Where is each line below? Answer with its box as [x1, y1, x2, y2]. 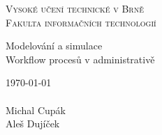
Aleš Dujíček [6, 116, 60, 131]
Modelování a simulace [6, 38, 103, 53]
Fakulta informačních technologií [6, 15, 156, 29]
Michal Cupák [6, 102, 66, 117]
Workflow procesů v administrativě [6, 51, 155, 66]
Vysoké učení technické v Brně [6, 1, 144, 15]
